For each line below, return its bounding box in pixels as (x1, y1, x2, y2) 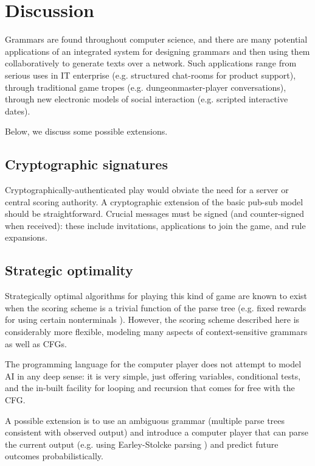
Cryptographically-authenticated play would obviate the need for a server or (5, 183, 289, 196)
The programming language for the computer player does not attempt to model (5, 358, 302, 370)
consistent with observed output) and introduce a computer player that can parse (5, 426, 309, 439)
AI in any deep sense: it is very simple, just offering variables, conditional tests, (5, 369, 301, 382)
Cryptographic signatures (5, 155, 168, 174)
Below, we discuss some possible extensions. (5, 125, 168, 138)
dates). (5, 104, 30, 117)
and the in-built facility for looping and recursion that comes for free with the (5, 381, 295, 394)
